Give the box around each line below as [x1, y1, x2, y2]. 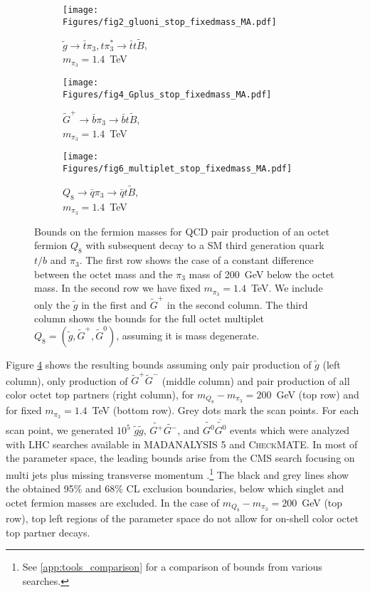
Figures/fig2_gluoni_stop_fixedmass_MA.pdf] [63, 16, 277, 27]
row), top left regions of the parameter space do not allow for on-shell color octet [6, 511, 359, 526]
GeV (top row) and [276, 386, 359, 401]
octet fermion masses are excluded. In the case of [6, 495, 220, 509]
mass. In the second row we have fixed [34, 280, 201, 295]
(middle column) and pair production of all [162, 373, 350, 388]
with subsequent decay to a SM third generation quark [85, 238, 324, 253]
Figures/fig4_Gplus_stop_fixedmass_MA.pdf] [63, 89, 272, 100]
